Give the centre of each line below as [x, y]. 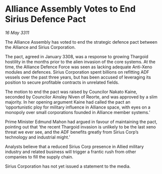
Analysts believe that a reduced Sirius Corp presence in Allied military [74, 146]
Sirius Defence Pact [45, 19]
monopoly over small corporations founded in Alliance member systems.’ [78, 112]
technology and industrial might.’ [37, 137]
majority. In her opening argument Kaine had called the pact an [68, 102]
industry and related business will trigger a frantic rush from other [71, 152]
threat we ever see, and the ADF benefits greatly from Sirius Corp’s [72, 132]
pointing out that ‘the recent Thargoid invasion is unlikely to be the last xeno [81, 127]
